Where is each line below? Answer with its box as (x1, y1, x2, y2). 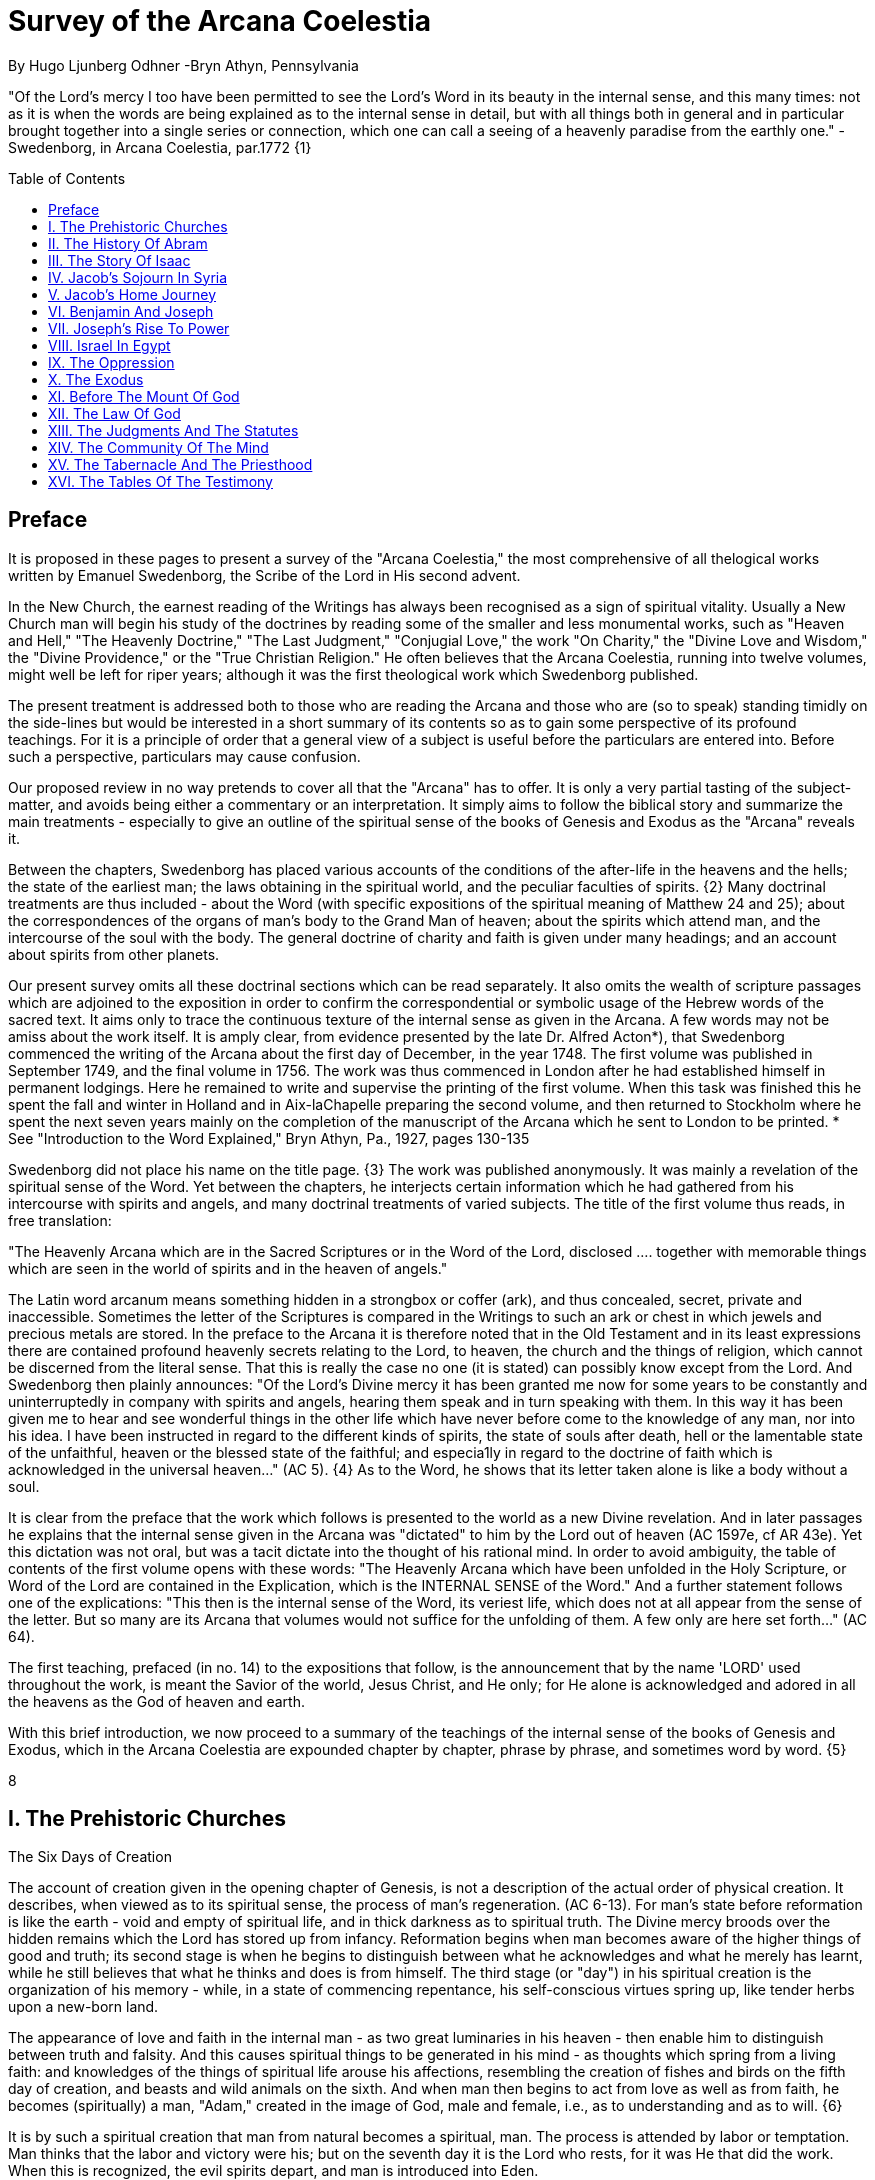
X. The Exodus (48, 370, 144, 388)
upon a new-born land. (8, 1998, 159, 2016)
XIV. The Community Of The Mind (48, 438, 269, 456)
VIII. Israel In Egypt (48, 336, 171, 354)
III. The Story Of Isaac (48, 251, 191, 269)
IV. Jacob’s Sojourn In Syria (48, 268, 228, 286)
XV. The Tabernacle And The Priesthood (48, 455, 313, 473)
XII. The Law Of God (48, 404, 181, 422)
